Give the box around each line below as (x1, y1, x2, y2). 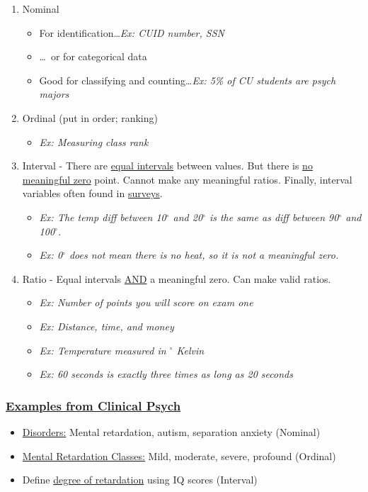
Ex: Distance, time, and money (39, 318, 174, 333)
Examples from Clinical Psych (6, 396, 181, 414)
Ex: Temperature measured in (39, 342, 166, 357)
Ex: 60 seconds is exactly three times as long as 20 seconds (39, 367, 293, 381)
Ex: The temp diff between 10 (39, 209, 166, 224)
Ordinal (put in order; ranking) (22, 110, 158, 125)
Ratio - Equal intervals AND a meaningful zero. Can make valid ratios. (22, 271, 331, 286)
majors (39, 86, 69, 101)
